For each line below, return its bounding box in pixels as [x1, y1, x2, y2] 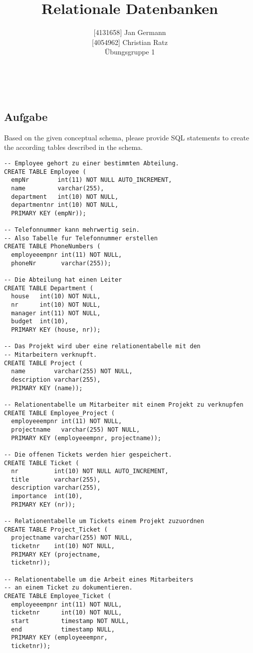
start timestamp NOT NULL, [11, 617, 129, 625]
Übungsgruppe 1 [104, 46, 155, 57]
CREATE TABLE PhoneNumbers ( [4, 243, 101, 250]
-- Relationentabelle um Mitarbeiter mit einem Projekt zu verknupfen [4, 401, 244, 408]
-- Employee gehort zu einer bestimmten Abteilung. [4, 159, 179, 167]
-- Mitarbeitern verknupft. [4, 351, 97, 358]
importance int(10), [11, 493, 83, 500]
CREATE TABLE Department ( [4, 284, 93, 292]
